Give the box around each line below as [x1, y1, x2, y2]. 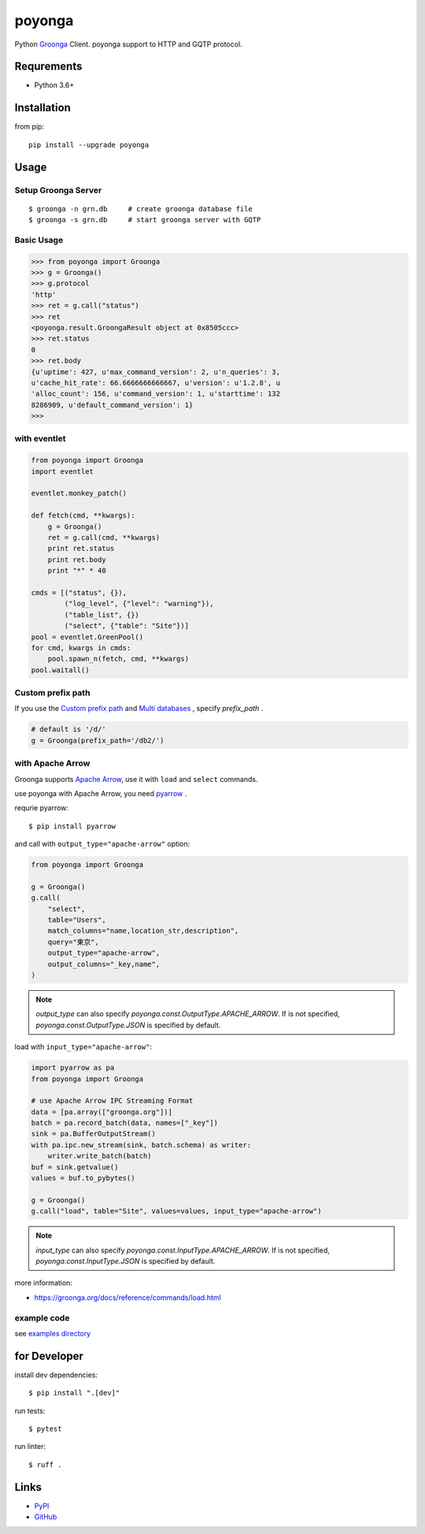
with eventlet [14, 434, 66, 445]
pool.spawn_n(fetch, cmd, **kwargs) [47, 654, 189, 664]
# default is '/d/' [31, 725, 106, 734]
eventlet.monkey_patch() [31, 489, 128, 498]
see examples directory [14, 1328, 91, 1338]
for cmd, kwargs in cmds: [31, 643, 131, 652]
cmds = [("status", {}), [31, 588, 128, 597]
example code [14, 1312, 70, 1324]
